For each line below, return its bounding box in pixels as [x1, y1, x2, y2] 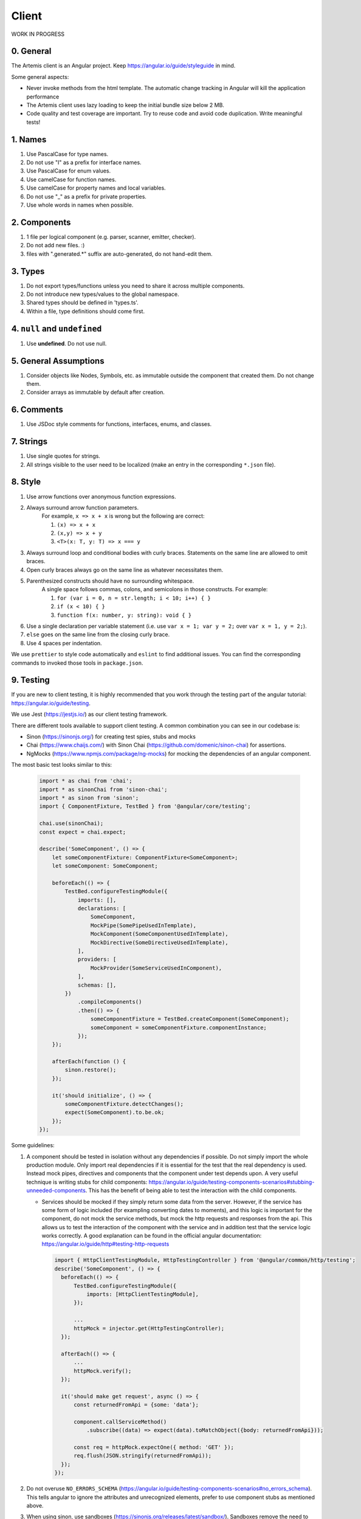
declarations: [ [77, 905, 126, 912]
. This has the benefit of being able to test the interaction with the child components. [85, 1187, 297, 1194]
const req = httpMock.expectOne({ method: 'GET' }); [74, 1444, 234, 1451]
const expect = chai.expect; [39, 828, 126, 835]
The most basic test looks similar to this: [11, 761, 112, 769]
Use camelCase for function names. [26, 176, 117, 183]
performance [26, 93, 60, 100]
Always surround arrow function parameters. [26, 504, 139, 511]
